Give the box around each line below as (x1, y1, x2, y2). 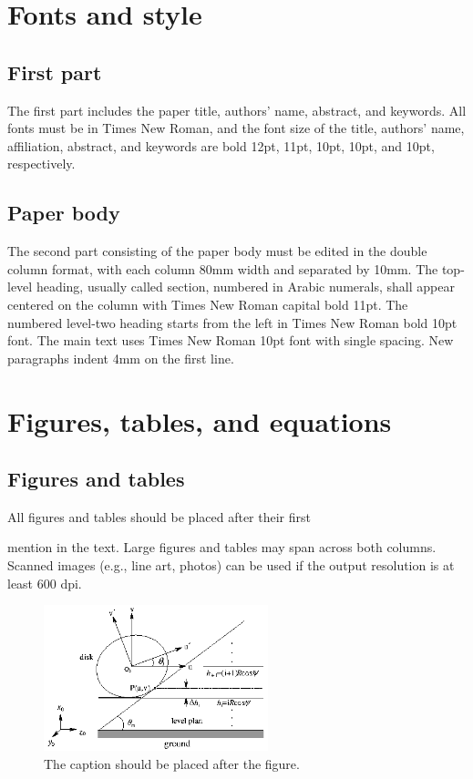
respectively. (7, 154, 76, 173)
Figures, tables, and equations (7, 402, 392, 439)
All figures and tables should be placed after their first (7, 507, 311, 526)
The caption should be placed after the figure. (44, 753, 300, 773)
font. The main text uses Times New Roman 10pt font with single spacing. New (7, 331, 454, 350)
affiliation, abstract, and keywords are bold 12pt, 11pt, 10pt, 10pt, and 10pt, (7, 136, 435, 155)
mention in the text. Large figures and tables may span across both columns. (7, 538, 437, 557)
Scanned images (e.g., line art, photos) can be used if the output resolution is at (7, 556, 455, 575)
